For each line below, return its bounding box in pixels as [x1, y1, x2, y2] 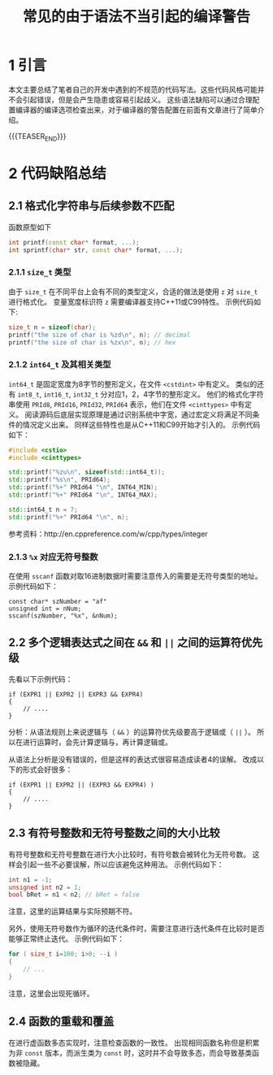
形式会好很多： [22, 765, 73, 774]
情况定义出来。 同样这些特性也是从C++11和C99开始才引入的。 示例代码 [22, 419, 261, 429]
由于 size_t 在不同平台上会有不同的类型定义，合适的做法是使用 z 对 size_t [8, 286, 258, 297]
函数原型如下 [8, 222, 51, 232]
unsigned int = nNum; [8, 605, 82, 613]
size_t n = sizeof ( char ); [8, 323, 96, 332]
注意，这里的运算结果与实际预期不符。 [8, 907, 136, 917]
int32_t [72, 391, 99, 399]
